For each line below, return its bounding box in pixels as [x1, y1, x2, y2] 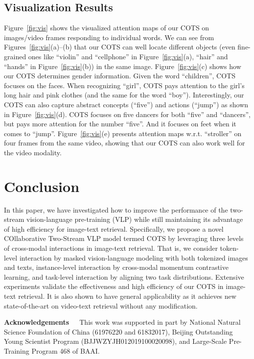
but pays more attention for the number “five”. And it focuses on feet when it [4, 119, 236, 129]
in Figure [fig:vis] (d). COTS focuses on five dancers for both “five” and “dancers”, [4, 109, 251, 119]
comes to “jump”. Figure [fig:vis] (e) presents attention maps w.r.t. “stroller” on [4, 128, 242, 138]
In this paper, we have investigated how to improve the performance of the [4, 204, 228, 215]
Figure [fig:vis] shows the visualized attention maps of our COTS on [4, 23, 209, 33]
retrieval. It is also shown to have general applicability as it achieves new [18, 290, 236, 301]
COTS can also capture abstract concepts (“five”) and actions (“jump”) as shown [4, 99, 249, 109]
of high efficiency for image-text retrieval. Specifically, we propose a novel [4, 223, 224, 234]
